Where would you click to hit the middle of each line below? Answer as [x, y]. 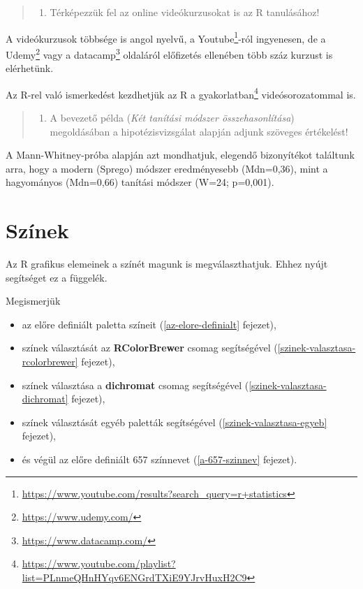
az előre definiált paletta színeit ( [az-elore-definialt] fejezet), [149, 324]
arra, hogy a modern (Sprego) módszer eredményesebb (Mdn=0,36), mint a [167, 168]
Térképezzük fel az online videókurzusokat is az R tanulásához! [185, 12]
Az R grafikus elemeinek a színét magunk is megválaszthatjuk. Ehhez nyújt [167, 264]
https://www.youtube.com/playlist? [99, 563]
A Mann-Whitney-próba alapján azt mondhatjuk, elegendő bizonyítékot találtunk [180, 155]
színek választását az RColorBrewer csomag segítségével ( [150, 348]
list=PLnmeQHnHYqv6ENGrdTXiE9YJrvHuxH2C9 [134, 577]
